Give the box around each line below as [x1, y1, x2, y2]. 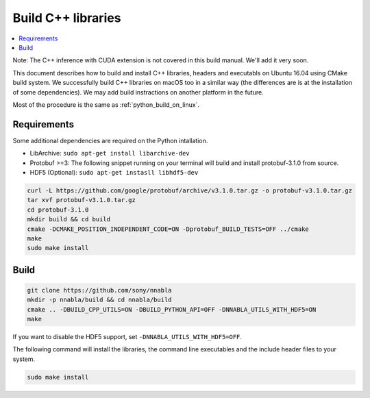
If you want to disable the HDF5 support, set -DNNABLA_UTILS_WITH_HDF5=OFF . [12, 333, 243, 341]
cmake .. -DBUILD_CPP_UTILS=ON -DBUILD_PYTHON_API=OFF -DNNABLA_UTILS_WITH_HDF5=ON [27, 306, 317, 313]
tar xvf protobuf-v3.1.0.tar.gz [27, 196, 136, 204]
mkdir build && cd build [27, 216, 111, 223]
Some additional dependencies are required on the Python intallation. [12, 136, 208, 145]
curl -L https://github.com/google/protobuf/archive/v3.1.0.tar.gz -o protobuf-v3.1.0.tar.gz [27, 186, 353, 195]
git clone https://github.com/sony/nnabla [27, 286, 172, 294]
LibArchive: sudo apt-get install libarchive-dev [29, 149, 190, 158]
